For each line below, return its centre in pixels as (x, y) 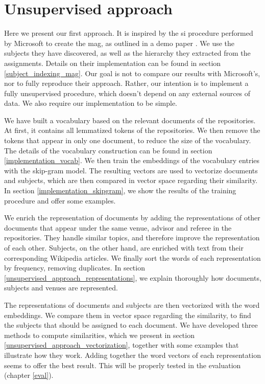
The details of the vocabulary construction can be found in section (108, 150)
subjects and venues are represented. (61, 288)
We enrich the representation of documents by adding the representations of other (132, 218)
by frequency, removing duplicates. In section (75, 268)
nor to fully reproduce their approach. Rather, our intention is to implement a (126, 83)
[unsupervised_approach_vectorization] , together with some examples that (122, 345)
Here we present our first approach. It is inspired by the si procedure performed (129, 33)
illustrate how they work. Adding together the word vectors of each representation (132, 355)
